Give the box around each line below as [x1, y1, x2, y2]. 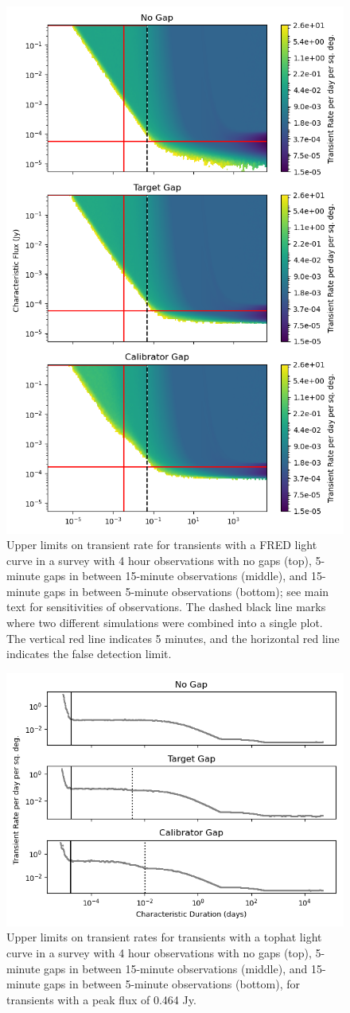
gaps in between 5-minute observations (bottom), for [44, 976, 300, 992]
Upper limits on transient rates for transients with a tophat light [6, 929, 322, 945]
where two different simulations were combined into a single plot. [6, 614, 323, 631]
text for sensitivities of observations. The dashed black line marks [6, 598, 326, 615]
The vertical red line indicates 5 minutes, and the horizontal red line [6, 629, 340, 646]
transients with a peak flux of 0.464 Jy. [6, 991, 196, 1007]
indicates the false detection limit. [6, 645, 172, 662]
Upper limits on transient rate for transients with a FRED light [6, 536, 317, 553]
